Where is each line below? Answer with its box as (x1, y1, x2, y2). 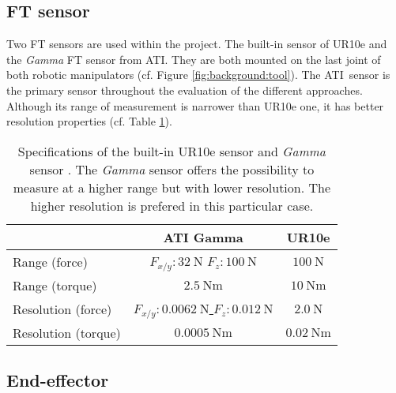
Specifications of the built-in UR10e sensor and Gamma (17, 141, 326, 160)
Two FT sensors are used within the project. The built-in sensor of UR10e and (6, 36, 387, 52)
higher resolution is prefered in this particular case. (30, 196, 314, 215)
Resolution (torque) (13, 323, 121, 342)
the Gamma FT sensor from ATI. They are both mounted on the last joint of (6, 51, 381, 67)
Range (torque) (13, 275, 97, 294)
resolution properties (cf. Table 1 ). (6, 113, 172, 129)
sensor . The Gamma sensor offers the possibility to (29, 159, 315, 178)
